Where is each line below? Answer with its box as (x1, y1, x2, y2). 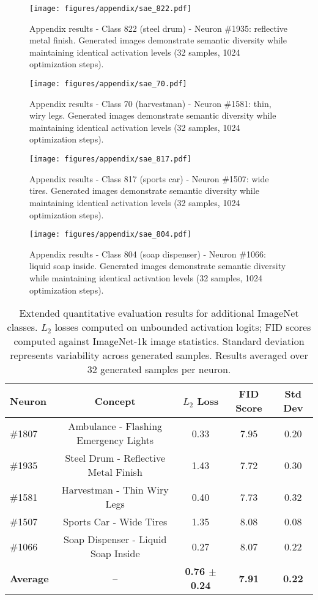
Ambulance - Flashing (68, 419, 163, 434)
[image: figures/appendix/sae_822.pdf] (29, 4, 191, 13)
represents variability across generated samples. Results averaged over (10, 348, 308, 363)
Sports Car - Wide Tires (63, 514, 168, 529)
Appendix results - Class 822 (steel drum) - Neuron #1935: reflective (29, 21, 288, 34)
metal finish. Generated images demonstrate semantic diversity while (29, 34, 287, 46)
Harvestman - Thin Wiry (61, 483, 169, 497)
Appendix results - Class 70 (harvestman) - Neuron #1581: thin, (29, 97, 272, 109)
